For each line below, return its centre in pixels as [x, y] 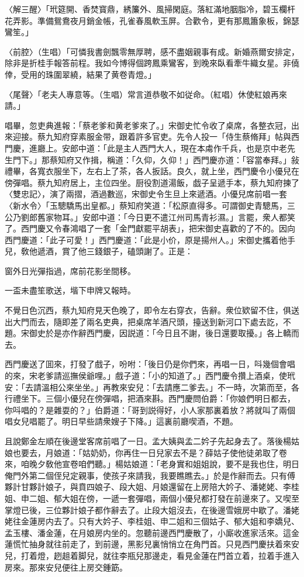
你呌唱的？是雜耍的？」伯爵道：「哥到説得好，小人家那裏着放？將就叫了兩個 [150, 410]
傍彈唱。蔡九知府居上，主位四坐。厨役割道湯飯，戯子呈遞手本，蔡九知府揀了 [152, 182]
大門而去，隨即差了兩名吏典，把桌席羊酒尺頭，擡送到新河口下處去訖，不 [152, 321]
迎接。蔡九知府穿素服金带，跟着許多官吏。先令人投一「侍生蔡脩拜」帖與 [152, 137]
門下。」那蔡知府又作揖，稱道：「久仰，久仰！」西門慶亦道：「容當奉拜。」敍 [156, 159]
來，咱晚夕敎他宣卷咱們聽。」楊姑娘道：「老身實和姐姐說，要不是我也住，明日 [152, 464]
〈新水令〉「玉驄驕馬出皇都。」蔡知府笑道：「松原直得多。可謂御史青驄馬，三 [150, 205]
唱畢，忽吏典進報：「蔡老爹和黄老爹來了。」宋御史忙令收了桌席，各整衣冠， [148, 125]
